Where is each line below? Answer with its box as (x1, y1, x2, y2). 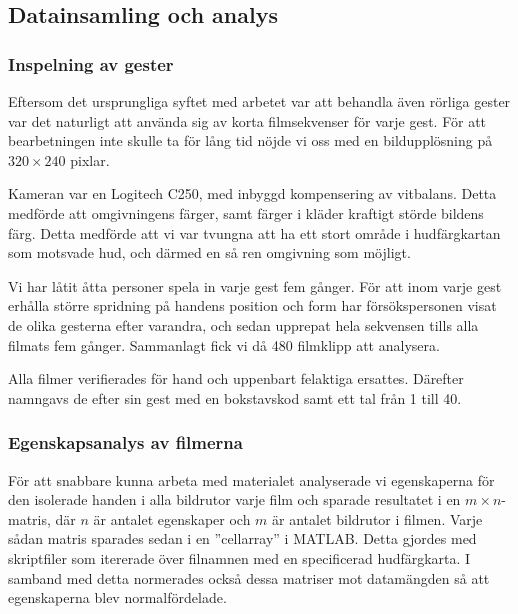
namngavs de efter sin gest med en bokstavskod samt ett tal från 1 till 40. (8, 387, 462, 408)
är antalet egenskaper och (93, 508, 251, 529)
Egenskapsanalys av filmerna (8, 430, 243, 455)
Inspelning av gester (8, 51, 174, 76)
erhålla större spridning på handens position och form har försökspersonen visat (8, 295, 497, 316)
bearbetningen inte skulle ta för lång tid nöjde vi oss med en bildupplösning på (8, 130, 493, 151)
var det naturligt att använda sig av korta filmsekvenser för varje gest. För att (8, 110, 487, 131)
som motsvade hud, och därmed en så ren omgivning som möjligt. (8, 242, 411, 263)
